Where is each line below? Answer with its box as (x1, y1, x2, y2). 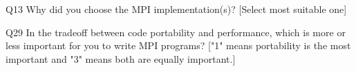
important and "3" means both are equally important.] (6, 51, 236, 66)
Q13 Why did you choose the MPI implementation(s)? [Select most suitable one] (6, 2, 347, 16)
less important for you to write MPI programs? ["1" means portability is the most (6, 38, 351, 53)
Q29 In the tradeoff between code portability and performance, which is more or (6, 25, 346, 39)
